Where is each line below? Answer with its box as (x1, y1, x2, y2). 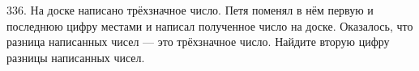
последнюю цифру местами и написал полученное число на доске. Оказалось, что (6, 17, 413, 34)
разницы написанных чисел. (6, 48, 145, 65)
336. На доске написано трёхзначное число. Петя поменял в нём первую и (6, 2, 374, 18)
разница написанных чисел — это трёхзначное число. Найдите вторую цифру (6, 33, 390, 50)
